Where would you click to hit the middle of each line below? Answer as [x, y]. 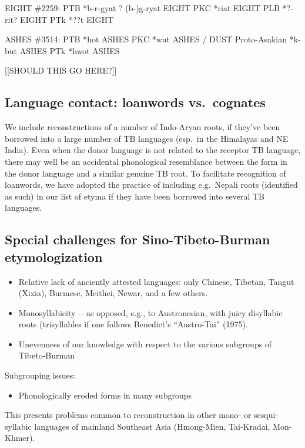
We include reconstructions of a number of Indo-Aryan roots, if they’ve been [143, 127]
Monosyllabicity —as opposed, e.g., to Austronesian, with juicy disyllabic [150, 312]
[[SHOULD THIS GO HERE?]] [61, 70]
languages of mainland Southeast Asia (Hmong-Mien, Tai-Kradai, [152, 426]
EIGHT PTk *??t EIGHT [67, 19]
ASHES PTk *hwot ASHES [70, 50]
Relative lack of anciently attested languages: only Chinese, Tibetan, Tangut [156, 281]
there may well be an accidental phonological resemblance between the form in [146, 161]
